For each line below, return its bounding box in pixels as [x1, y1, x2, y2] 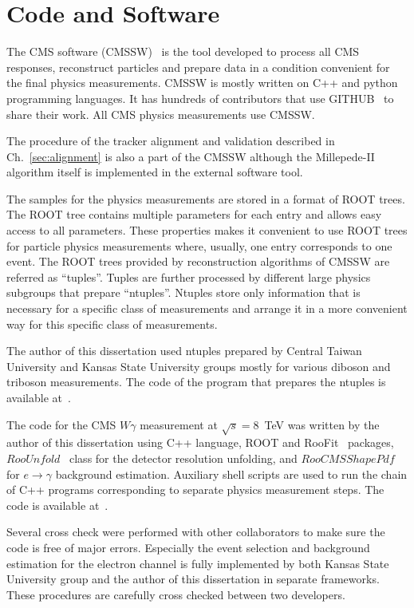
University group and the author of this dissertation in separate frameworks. [6, 570, 380, 587]
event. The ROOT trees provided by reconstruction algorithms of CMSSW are [6, 253, 390, 270]
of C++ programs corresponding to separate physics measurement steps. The [6, 481, 384, 498]
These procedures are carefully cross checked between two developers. [6, 586, 345, 602]
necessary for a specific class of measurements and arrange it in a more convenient [6, 300, 408, 317]
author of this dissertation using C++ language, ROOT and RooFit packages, [6, 434, 394, 451]
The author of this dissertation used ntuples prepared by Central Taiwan [6, 342, 362, 359]
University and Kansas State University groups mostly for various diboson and [6, 357, 391, 374]
